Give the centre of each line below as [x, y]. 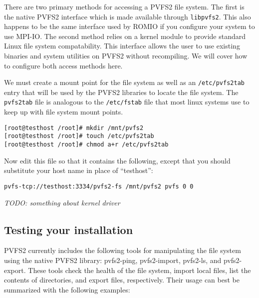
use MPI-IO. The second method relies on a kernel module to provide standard [125, 36]
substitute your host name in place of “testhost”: [79, 170]
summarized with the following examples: [67, 289]
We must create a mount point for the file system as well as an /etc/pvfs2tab [124, 82]
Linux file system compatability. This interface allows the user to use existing [122, 46]
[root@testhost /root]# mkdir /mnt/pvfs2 [74, 128]
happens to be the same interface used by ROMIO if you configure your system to [129, 26]
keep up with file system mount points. [64, 112]
